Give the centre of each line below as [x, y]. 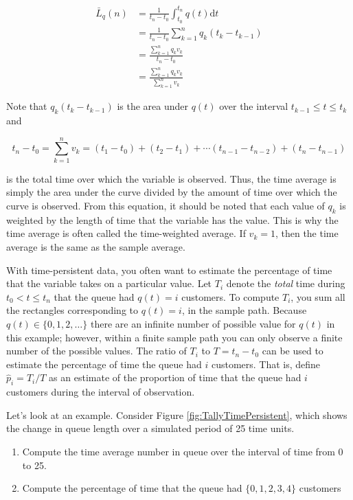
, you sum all [318, 296]
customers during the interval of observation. [101, 392]
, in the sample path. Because [244, 310]
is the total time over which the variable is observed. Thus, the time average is [171, 178]
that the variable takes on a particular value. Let [109, 283]
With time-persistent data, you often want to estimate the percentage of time [169, 270]
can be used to [293, 351]
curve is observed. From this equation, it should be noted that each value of [166, 205]
